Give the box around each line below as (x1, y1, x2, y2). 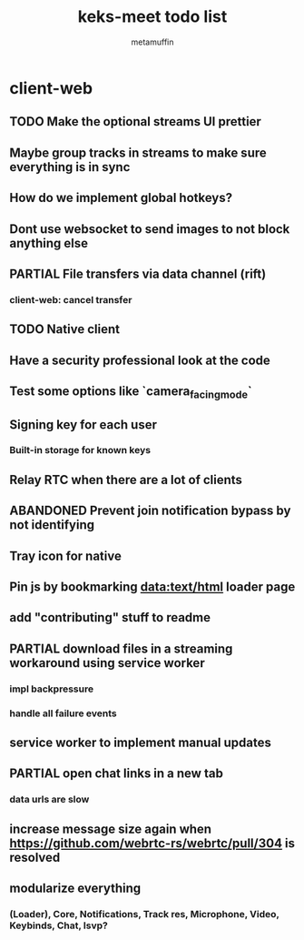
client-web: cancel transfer (9, 293, 132, 306)
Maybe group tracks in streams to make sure (9, 145, 268, 160)
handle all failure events (9, 707, 118, 720)
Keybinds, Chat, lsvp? (9, 919, 109, 932)
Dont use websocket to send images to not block (9, 221, 290, 237)
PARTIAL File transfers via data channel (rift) (9, 266, 267, 281)
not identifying (9, 517, 95, 533)
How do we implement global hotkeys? (9, 190, 233, 206)
